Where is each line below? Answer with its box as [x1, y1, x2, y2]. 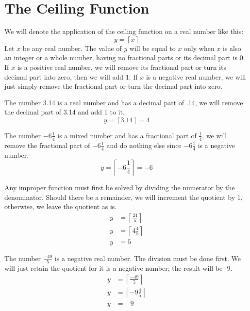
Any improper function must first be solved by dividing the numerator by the [4, 182, 235, 193]
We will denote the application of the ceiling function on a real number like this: [4, 26, 244, 36]
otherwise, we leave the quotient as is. [4, 201, 117, 212]
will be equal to [129, 43, 176, 53]
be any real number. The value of [22, 43, 122, 53]
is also [223, 43, 241, 53]
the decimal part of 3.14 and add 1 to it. [4, 107, 125, 117]
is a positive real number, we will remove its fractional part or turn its [17, 62, 226, 72]
